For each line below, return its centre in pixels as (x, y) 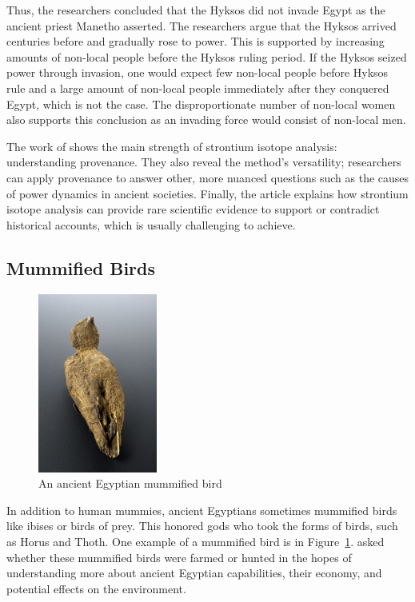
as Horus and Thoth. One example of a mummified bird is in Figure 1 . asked (196, 542)
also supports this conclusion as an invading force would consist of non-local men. (206, 120)
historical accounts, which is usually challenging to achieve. (151, 224)
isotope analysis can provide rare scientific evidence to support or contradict (193, 209)
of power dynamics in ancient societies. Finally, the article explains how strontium (207, 193)
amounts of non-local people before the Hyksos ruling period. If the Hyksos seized (207, 56)
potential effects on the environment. (96, 588)
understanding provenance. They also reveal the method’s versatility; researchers (204, 162)
